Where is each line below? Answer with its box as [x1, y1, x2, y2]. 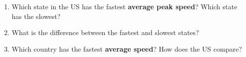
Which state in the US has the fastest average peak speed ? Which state [11, 1, 238, 11]
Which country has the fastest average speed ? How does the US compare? [11, 43, 242, 54]
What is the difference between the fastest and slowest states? [11, 27, 199, 38]
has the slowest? [11, 11, 61, 21]
